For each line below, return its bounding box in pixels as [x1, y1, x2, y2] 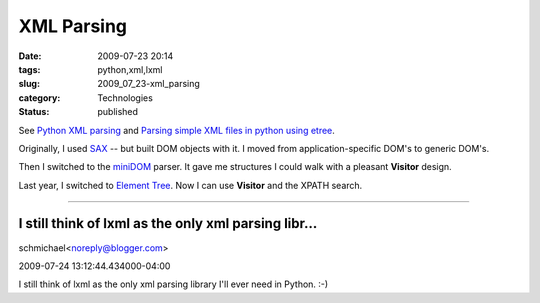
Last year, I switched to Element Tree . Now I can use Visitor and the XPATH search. [18, 179, 363, 191]
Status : [18, 106, 50, 118]
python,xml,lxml [97, 63, 163, 75]
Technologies [97, 91, 154, 104]
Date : [18, 50, 42, 62]
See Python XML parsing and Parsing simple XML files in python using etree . [18, 124, 335, 136]
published [97, 106, 139, 118]
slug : [18, 78, 40, 90]
